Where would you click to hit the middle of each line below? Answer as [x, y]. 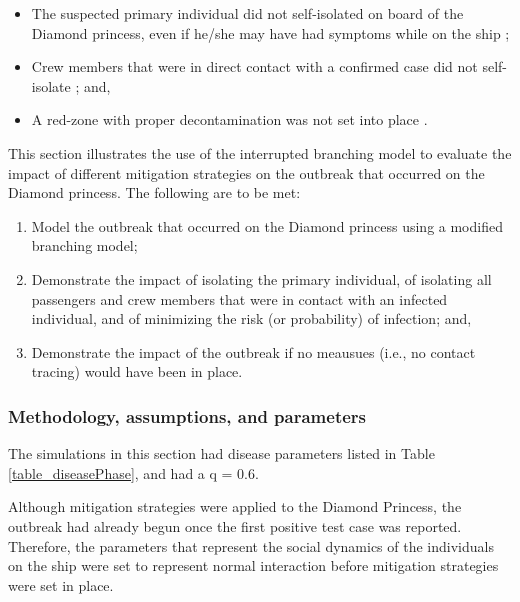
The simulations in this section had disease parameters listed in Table [221, 453]
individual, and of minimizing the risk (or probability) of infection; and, [251, 318]
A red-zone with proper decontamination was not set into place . [229, 119]
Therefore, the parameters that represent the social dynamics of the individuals [251, 545]
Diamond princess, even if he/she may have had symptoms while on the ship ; [270, 32]
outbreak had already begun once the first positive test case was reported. [235, 525]
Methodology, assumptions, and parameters [187, 415]
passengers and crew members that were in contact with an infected [239, 298]
